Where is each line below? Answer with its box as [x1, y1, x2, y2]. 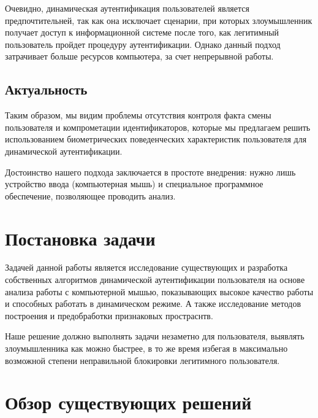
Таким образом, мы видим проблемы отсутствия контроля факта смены [5, 109, 271, 122]
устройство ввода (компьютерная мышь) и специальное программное [5, 177, 263, 190]
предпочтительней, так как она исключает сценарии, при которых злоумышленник [5, 14, 312, 26]
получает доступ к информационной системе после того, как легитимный [5, 26, 279, 39]
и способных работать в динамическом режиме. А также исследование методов [5, 297, 301, 310]
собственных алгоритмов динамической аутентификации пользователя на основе [5, 273, 305, 286]
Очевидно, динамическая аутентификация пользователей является [5, 2, 249, 14]
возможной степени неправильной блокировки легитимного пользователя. [5, 354, 280, 366]
